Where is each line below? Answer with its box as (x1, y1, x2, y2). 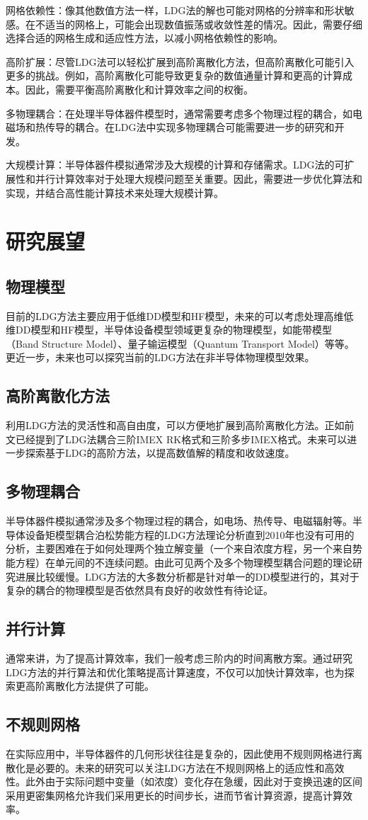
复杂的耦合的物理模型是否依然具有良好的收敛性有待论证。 (6, 583, 273, 598)
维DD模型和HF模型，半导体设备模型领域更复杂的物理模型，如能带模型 (6, 322, 333, 337)
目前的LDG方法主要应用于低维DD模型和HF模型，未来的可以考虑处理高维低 (6, 308, 354, 323)
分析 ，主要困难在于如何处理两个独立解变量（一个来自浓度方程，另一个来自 (6, 541, 352, 556)
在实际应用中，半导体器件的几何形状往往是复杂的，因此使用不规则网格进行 (6, 746, 352, 761)
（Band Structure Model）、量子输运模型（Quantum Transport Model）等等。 (6, 336, 355, 351)
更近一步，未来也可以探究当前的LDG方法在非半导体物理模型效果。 (6, 350, 315, 365)
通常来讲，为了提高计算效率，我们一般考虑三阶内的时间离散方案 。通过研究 (6, 651, 352, 666)
